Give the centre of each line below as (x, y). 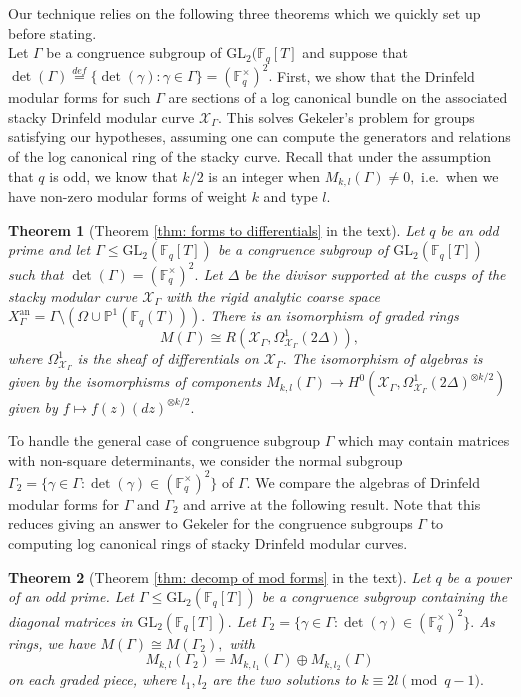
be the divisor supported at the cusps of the (375, 273)
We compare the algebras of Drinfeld (367, 481)
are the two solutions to (284, 679)
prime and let (49, 249)
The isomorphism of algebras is (387, 358)
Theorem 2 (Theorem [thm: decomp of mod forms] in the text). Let (219, 576)
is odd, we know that (113, 175)
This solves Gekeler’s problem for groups (350, 116)
